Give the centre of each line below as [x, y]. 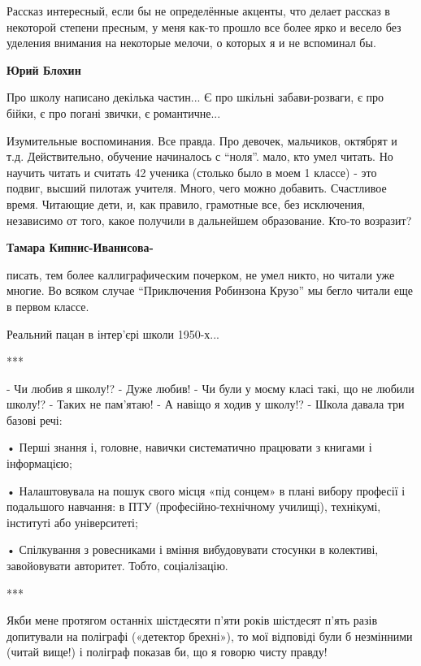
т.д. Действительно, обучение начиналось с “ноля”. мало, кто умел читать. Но [200, 156]
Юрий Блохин [44, 69]
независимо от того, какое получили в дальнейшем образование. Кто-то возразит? [209, 220]
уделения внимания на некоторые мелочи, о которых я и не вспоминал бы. [191, 43]
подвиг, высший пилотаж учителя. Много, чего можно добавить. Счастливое [197, 188]
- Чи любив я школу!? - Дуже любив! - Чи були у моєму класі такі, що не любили [210, 388]
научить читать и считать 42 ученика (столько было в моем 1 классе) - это [192, 172]
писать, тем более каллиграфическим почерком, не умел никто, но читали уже [201, 274]
